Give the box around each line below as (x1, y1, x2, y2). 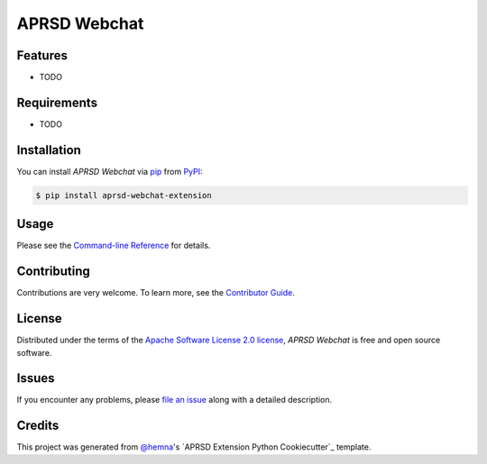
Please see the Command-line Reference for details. (16, 240, 211, 251)
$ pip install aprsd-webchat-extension (35, 190, 212, 200)
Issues (16, 370, 55, 387)
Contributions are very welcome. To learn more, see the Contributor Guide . (16, 287, 295, 298)
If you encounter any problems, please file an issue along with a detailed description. (16, 395, 333, 405)
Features (16, 48, 68, 63)
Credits (16, 418, 60, 433)
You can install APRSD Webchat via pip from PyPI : (16, 166, 203, 177)
